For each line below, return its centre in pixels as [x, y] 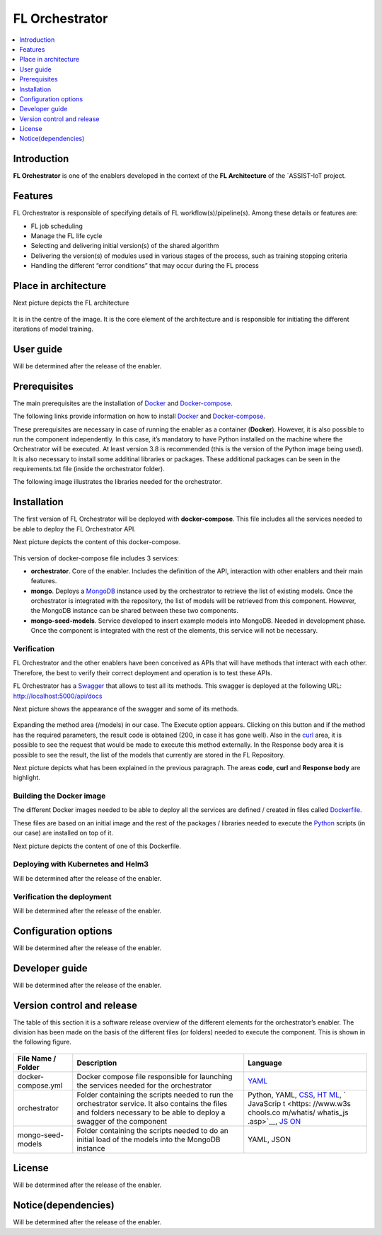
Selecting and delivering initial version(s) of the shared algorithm [125, 246]
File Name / [37, 1058]
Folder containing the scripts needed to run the [155, 1095]
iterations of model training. [53, 329]
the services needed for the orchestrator [144, 1085]
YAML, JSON [270, 1139]
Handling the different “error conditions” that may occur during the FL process [145, 266]
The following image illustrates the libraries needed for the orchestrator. [117, 482]
